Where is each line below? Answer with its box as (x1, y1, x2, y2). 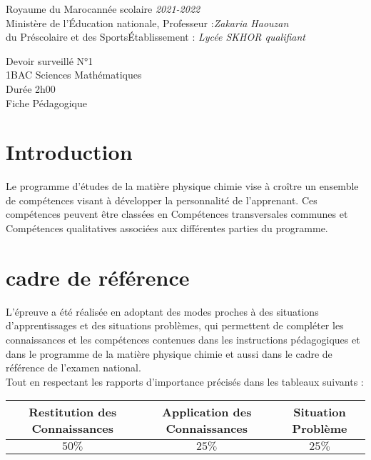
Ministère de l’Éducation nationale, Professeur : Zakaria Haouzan (6, 15, 289, 30)
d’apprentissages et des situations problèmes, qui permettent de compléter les (6, 318, 344, 333)
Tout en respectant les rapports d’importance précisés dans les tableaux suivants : (6, 374, 364, 389)
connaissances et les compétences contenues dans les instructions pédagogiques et (6, 331, 360, 346)
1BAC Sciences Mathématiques (6, 67, 142, 82)
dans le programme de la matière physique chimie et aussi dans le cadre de (6, 346, 332, 361)
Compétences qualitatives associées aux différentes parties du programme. (6, 221, 328, 236)
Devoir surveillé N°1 (6, 53, 93, 68)
